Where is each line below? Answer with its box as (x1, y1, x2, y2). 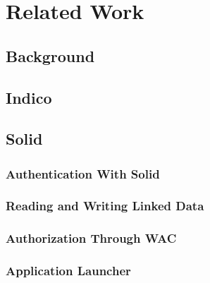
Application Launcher (6, 262, 131, 279)
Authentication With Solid (6, 164, 160, 182)
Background (6, 44, 95, 66)
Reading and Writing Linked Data (6, 197, 204, 215)
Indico (6, 86, 52, 108)
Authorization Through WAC (6, 229, 177, 247)
